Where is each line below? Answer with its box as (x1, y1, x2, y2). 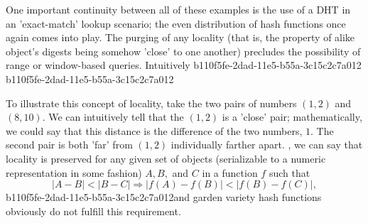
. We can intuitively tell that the (42, 109, 184, 124)
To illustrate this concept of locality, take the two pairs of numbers (6, 95, 297, 110)
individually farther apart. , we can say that (171, 137, 363, 152)
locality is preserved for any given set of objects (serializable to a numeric (6, 151, 326, 165)
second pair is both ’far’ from (6, 137, 133, 152)
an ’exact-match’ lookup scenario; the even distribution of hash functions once (6, 16, 346, 31)
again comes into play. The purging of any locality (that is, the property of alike (6, 30, 355, 45)
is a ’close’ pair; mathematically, (222, 109, 362, 124)
